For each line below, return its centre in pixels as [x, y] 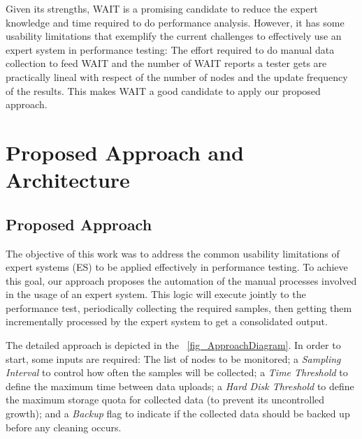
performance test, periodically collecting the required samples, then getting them [179, 307]
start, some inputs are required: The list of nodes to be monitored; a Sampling [173, 358]
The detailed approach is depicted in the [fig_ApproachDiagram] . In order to [173, 345]
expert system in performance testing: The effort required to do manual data [170, 49]
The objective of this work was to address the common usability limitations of [173, 253]
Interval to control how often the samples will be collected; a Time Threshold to [177, 372]
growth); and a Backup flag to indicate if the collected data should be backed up [178, 414]
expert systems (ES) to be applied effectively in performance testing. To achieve [177, 267]
